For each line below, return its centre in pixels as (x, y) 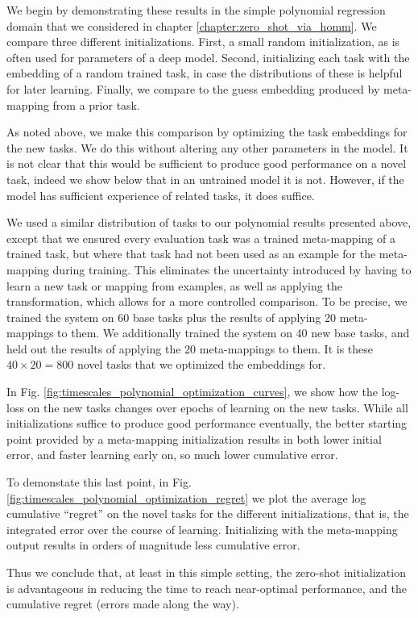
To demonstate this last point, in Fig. (99, 482)
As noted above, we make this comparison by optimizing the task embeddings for (207, 132)
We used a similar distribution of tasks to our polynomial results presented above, (209, 222)
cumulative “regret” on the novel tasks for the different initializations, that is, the (208, 514)
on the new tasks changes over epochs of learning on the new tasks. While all (218, 407)
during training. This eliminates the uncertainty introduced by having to (232, 269)
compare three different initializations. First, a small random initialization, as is (203, 42)
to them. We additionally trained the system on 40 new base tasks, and (234, 333)
